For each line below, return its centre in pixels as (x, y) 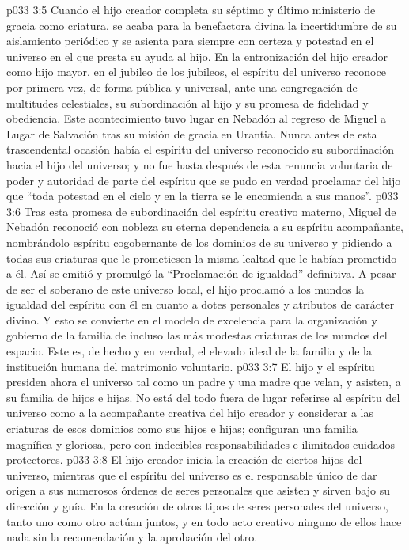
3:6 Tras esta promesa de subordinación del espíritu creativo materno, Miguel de (201, 211)
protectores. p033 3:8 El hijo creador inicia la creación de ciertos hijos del (184, 459)
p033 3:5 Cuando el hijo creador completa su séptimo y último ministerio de (191, 9)
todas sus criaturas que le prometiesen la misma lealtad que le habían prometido (202, 258)
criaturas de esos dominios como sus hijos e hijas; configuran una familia (182, 429)
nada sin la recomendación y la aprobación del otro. (132, 537)
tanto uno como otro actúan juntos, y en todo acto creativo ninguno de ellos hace (204, 521)
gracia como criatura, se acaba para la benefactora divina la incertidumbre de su (202, 25)
